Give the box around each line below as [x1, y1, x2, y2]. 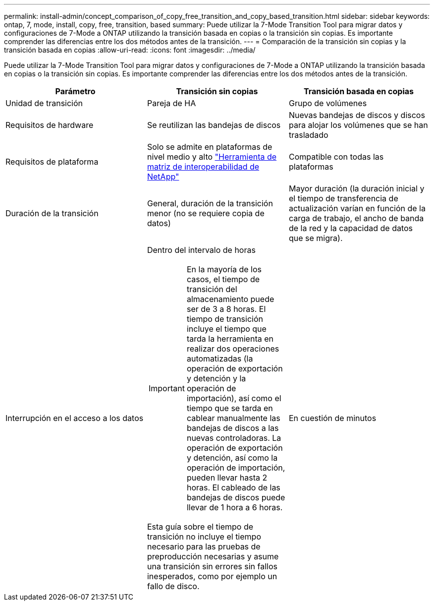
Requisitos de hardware [5, 120, 94, 130]
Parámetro [55, 86, 96, 96]
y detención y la [186, 373, 246, 383]
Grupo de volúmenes [288, 98, 367, 108]
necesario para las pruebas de [147, 542, 261, 551]
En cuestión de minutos [288, 413, 377, 423]
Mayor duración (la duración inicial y [288, 183, 425, 193]
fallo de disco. [147, 581, 200, 591]
